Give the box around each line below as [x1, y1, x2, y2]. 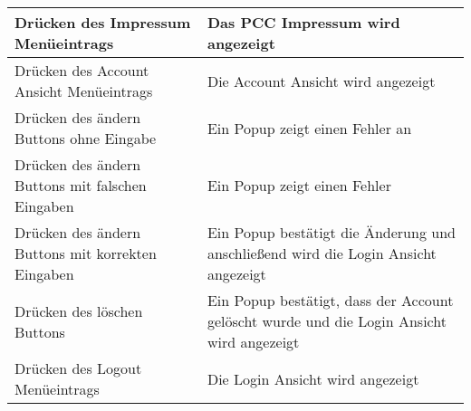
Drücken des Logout [14, 358, 142, 378]
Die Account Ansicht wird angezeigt [207, 70, 436, 91]
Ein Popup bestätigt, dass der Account [207, 290, 454, 311]
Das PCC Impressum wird [207, 12, 400, 33]
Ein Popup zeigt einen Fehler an [207, 117, 412, 139]
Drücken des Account [14, 60, 149, 81]
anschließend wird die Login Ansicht [207, 243, 437, 263]
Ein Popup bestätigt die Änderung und [207, 222, 456, 243]
